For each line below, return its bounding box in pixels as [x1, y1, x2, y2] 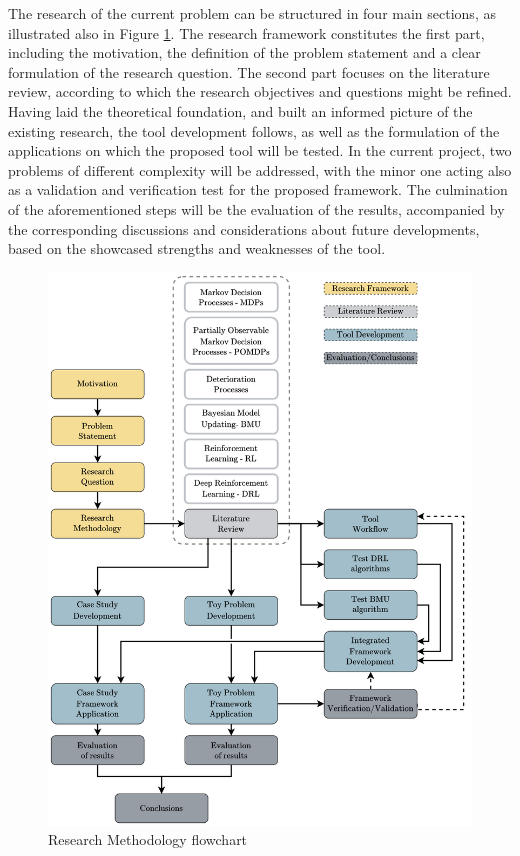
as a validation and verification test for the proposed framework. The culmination [8, 179, 508, 200]
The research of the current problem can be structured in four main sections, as [8, 3, 496, 23]
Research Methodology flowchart [48, 829, 248, 850]
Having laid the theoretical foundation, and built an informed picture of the [8, 100, 473, 121]
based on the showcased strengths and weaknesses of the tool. [8, 238, 386, 259]
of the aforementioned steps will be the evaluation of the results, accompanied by [8, 198, 505, 219]
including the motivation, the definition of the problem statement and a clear [8, 42, 481, 63]
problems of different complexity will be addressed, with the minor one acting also [8, 159, 512, 180]
